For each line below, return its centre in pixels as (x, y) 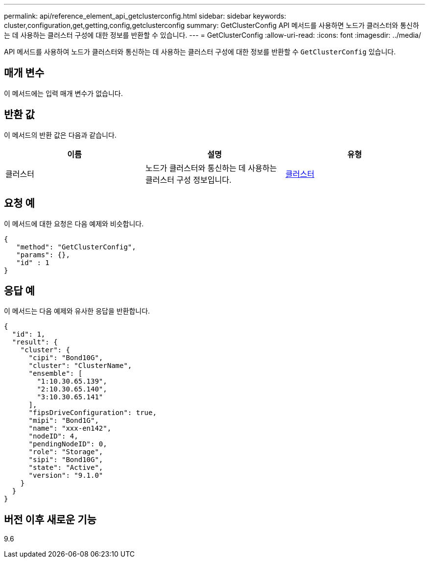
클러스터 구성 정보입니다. (188, 180)
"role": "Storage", (66, 452)
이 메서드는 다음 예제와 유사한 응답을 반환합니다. (77, 311)
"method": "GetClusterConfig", (76, 247)
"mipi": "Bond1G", (64, 421)
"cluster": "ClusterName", (80, 366)
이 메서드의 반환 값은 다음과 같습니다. (60, 135)
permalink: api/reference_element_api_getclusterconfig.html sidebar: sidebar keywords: (145, 16)
